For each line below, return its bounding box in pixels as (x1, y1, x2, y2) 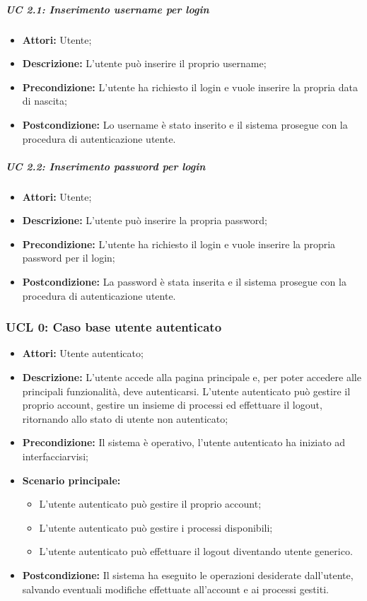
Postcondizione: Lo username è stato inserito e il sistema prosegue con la (22, 117, 348, 132)
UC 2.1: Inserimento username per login (6, 1, 209, 16)
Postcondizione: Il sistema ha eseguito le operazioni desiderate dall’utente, (22, 568, 354, 582)
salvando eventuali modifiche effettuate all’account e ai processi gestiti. (22, 581, 329, 596)
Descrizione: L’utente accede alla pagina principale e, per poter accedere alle (22, 370, 361, 385)
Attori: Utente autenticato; (22, 346, 144, 361)
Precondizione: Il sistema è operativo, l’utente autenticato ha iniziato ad (22, 435, 346, 450)
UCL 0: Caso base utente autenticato (6, 318, 222, 336)
